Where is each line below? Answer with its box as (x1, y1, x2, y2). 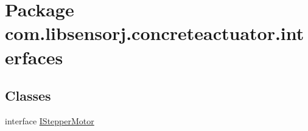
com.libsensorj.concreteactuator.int (5, 21, 304, 45)
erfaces (5, 44, 63, 69)
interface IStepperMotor (5, 114, 94, 127)
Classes (5, 86, 51, 105)
